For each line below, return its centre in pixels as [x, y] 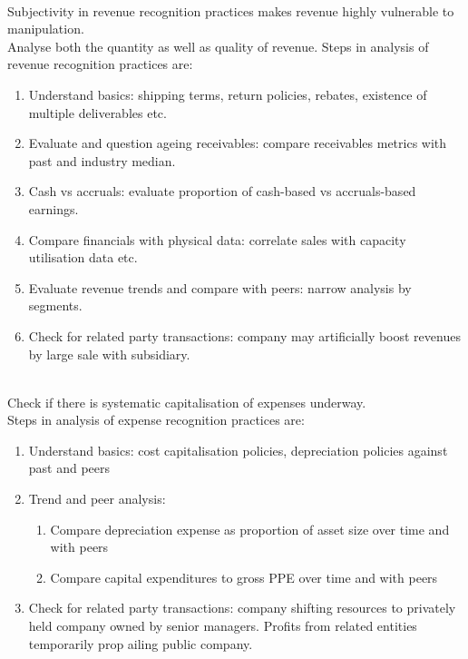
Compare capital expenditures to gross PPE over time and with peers [244, 577]
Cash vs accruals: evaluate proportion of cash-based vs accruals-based [222, 191]
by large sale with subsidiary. [109, 354]
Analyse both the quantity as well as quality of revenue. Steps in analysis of [218, 46]
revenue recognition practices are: [100, 64]
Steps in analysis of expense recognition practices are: [156, 420]
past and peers [69, 468]
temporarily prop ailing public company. [141, 643]
